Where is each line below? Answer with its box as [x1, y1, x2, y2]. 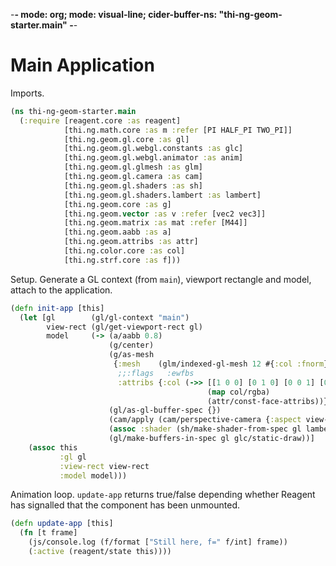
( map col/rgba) [206, 387, 271, 397]
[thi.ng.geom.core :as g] [63, 199, 172, 209]
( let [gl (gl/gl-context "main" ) [19, 312, 190, 323]
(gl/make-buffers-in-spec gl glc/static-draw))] [108, 434, 315, 444]
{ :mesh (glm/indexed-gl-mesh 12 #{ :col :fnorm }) [113, 359, 333, 369]
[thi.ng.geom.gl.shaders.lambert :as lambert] [63, 190, 262, 200]
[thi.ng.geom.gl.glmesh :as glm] [63, 162, 203, 173]
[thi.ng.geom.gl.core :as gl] [63, 134, 190, 144]
